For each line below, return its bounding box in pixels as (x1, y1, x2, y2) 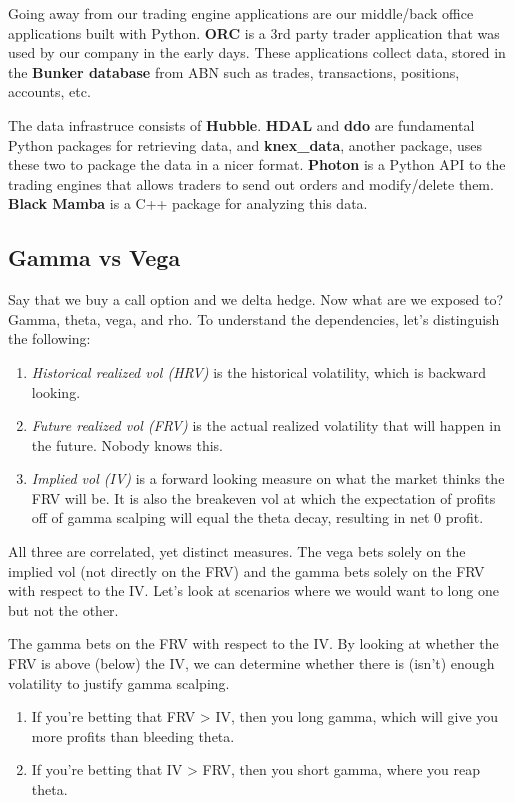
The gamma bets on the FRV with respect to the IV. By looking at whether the (8, 633, 499, 654)
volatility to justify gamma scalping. (8, 672, 230, 693)
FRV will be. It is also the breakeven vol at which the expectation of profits (31, 487, 496, 508)
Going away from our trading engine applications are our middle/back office (8, 3, 474, 23)
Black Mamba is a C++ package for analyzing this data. (8, 193, 368, 214)
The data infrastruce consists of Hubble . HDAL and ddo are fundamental (8, 114, 475, 135)
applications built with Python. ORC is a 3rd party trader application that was (8, 22, 500, 43)
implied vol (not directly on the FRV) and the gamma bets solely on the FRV (8, 560, 485, 581)
